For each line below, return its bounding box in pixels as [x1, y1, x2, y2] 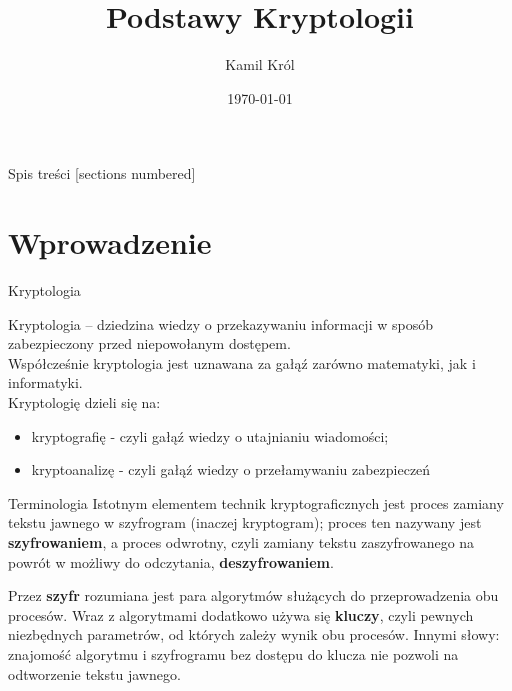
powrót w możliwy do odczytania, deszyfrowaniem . [8, 551, 334, 572]
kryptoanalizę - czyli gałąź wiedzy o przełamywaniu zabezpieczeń [31, 459, 431, 480]
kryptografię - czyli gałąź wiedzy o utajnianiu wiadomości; [31, 425, 389, 446]
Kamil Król [225, 54, 295, 75]
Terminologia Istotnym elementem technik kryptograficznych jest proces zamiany [8, 492, 504, 513]
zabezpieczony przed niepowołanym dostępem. [8, 333, 291, 354]
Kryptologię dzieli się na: [8, 392, 161, 412]
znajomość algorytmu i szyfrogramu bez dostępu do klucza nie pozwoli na [8, 643, 459, 664]
